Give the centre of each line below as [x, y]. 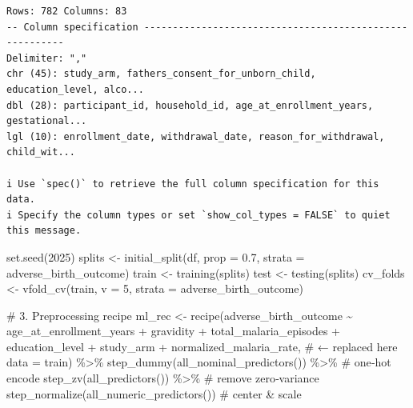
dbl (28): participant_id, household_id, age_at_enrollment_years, [190, 105]
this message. [44, 231]
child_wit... [41, 152]
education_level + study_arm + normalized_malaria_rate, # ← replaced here [202, 346]
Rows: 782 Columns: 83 [67, 11]
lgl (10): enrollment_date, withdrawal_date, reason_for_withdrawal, [196, 136]
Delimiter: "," [47, 58]
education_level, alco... [75, 89]
